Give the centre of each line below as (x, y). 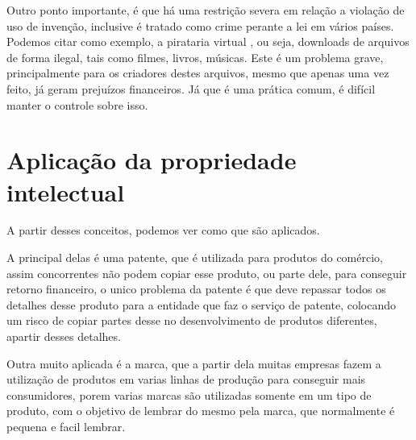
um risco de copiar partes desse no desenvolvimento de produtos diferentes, (192, 320)
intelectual (66, 191)
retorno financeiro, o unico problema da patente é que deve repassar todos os (196, 289)
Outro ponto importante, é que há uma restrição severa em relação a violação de (206, 10)
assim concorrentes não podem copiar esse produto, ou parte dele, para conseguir (207, 273)
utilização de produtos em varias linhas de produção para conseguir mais (186, 379)
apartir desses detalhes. (64, 336)
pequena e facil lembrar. (66, 426)
